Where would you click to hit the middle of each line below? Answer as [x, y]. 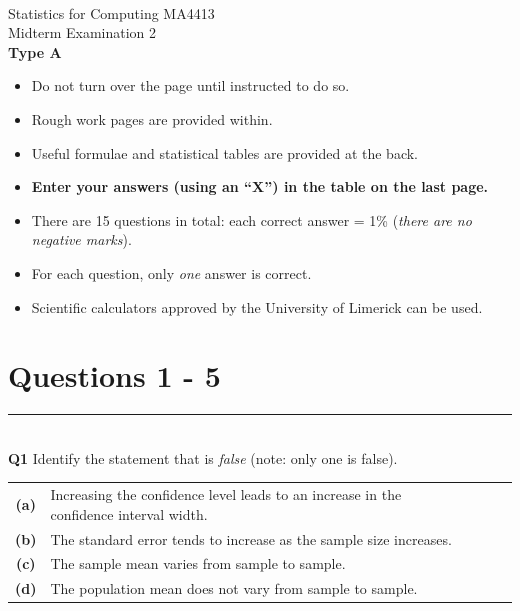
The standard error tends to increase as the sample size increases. [251, 538]
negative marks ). [81, 239]
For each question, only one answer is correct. [171, 272]
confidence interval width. [129, 513]
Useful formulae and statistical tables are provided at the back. [224, 152]
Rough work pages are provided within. [152, 118]
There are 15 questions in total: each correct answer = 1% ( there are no [251, 219]
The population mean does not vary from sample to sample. [234, 588]
